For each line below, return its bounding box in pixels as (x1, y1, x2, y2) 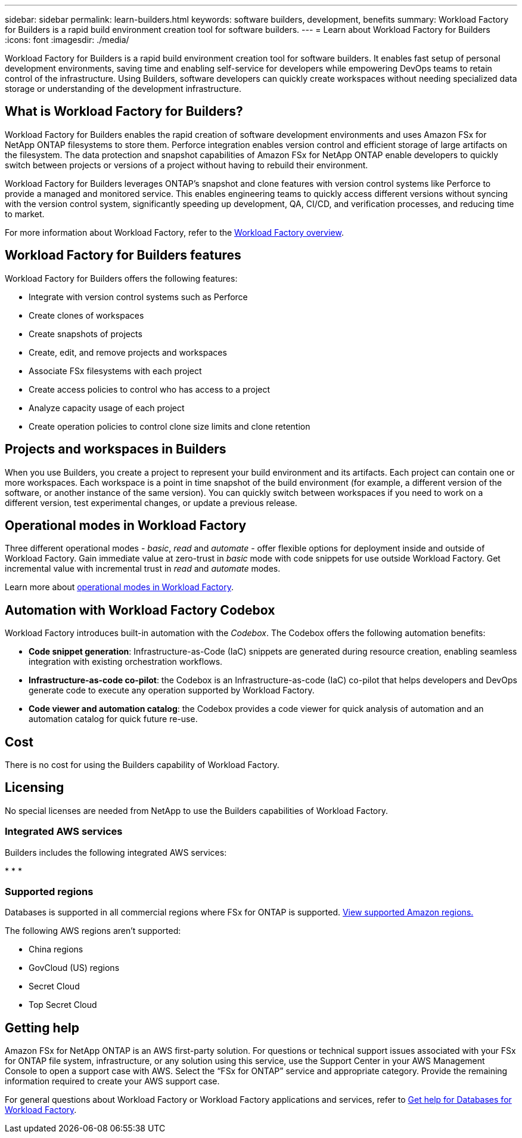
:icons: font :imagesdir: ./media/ (5, 35, 129, 45)
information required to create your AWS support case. (5, 1076, 220, 1087)
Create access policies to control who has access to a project (29, 384, 271, 394)
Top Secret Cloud (29, 1000, 97, 1010)
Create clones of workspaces (29, 310, 144, 320)
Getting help (5, 1020, 79, 1035)
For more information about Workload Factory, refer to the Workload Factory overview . (5, 227, 344, 238)
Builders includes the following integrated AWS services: (5, 847, 227, 858)
